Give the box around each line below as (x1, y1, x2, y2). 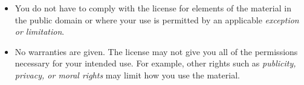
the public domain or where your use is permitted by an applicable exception (15, 13, 299, 26)
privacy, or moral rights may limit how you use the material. (15, 68, 240, 81)
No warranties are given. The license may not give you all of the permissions (15, 45, 298, 57)
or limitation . (15, 25, 65, 38)
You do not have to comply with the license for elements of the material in (15, 2, 291, 14)
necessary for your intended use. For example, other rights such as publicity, (15, 57, 296, 69)
